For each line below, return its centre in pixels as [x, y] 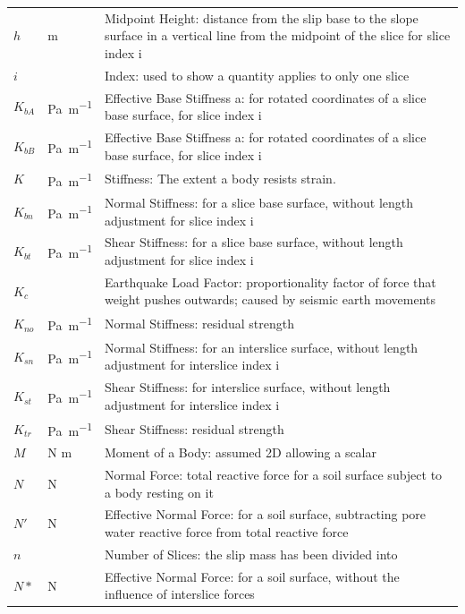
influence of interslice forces [180, 594]
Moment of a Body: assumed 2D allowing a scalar [241, 452]
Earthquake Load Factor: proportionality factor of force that [271, 281]
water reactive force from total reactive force [227, 532]
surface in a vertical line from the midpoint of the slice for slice [278, 35]
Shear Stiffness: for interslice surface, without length [248, 387]
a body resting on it [159, 492]
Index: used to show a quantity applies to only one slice [257, 75]
